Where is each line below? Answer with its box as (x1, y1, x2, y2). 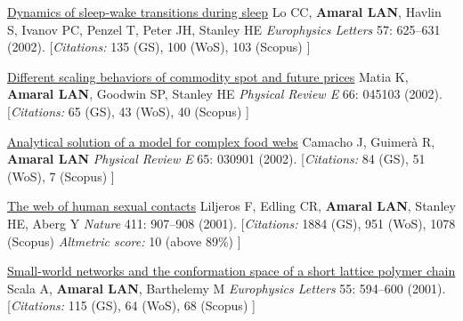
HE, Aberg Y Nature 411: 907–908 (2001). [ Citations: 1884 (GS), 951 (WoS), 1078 (7, 213, 456, 232)
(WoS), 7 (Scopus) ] (7, 166, 115, 185)
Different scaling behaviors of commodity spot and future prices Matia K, (7, 67, 409, 85)
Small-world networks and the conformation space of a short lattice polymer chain (7, 261, 456, 280)
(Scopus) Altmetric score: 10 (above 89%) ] (7, 231, 241, 250)
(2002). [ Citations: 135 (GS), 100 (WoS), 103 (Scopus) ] (7, 37, 311, 56)
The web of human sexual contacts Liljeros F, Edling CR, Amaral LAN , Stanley (7, 197, 456, 215)
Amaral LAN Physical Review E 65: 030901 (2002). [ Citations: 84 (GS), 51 (7, 149, 426, 168)
